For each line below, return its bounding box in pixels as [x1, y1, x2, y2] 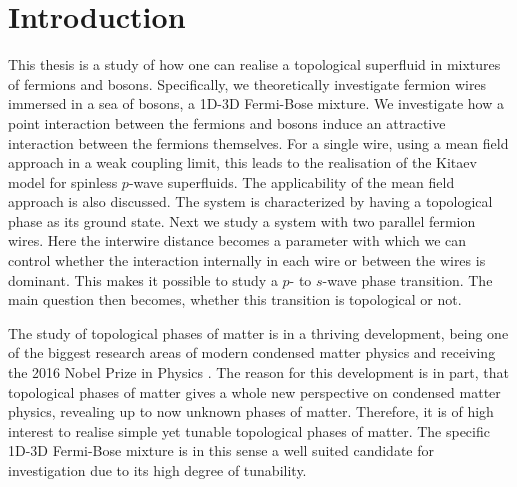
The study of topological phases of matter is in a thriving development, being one [8, 322, 509, 343]
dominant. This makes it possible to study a [8, 269, 278, 290]
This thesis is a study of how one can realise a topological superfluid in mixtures [8, 54, 501, 75]
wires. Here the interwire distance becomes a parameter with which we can [8, 230, 467, 251]
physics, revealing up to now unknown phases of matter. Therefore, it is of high [8, 401, 494, 422]
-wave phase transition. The [322, 269, 493, 290]
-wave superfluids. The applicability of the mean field [128, 171, 455, 192]
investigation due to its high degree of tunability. [8, 460, 307, 480]
